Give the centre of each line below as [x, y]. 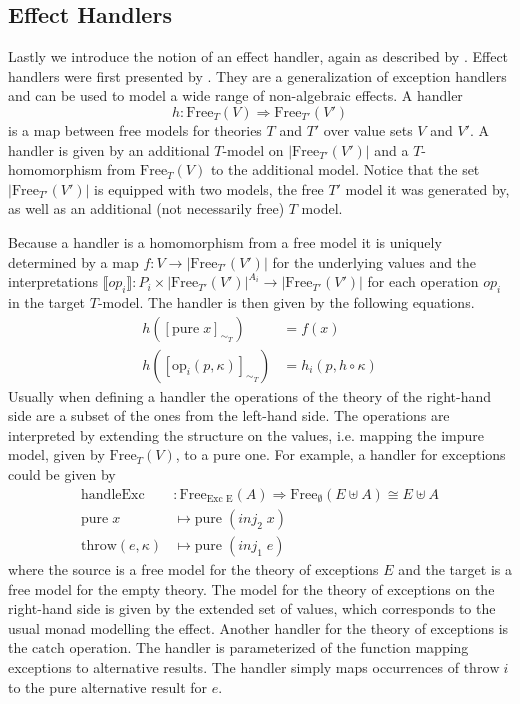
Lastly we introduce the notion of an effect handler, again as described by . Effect [258, 56]
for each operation [423, 281]
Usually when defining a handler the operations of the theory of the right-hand [249, 395]
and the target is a [455, 569]
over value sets [368, 129]
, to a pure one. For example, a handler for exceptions [340, 454]
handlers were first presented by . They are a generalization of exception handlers [257, 75]
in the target [47, 301]
